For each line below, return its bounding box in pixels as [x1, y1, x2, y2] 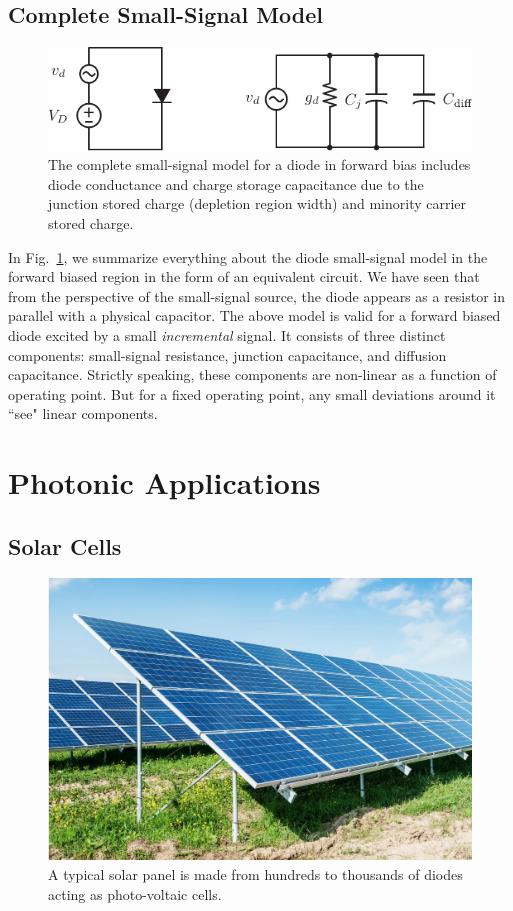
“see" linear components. [8, 403, 158, 424]
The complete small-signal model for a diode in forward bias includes [48, 154, 471, 175]
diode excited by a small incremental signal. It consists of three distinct [8, 324, 446, 345]
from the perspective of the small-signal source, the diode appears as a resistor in [8, 285, 506, 306]
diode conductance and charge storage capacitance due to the [48, 173, 424, 194]
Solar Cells [8, 530, 122, 561]
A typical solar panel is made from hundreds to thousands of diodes [48, 864, 463, 885]
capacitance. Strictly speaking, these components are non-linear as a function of [8, 364, 497, 385]
